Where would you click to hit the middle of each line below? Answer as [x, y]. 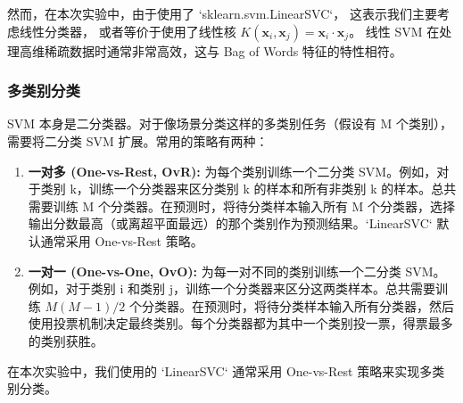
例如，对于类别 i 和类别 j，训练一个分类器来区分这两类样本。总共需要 [231, 288]
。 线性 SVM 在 [394, 31]
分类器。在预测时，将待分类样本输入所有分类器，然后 [298, 305]
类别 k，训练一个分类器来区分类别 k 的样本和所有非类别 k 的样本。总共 [248, 189]
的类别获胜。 [66, 340]
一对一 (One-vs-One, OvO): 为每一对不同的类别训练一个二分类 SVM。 [237, 271]
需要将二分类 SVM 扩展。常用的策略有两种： [138, 141]
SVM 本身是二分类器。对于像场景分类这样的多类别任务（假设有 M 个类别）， [230, 123]
